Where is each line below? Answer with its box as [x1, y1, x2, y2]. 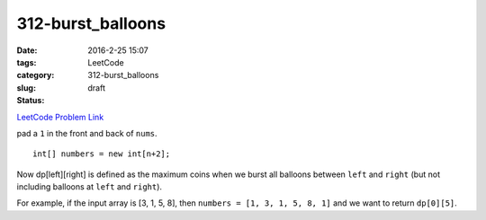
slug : [16, 82, 36, 93]
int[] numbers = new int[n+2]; [32, 149, 171, 159]
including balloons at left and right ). [16, 181, 162, 192]
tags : [16, 57, 37, 67]
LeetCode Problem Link [16, 111, 104, 122]
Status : [16, 95, 45, 106]
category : [16, 70, 55, 81]
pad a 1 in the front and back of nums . [16, 128, 157, 138]
